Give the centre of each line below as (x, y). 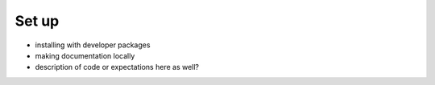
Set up (37, 21)
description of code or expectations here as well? (117, 67)
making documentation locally (85, 55)
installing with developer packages (93, 45)
